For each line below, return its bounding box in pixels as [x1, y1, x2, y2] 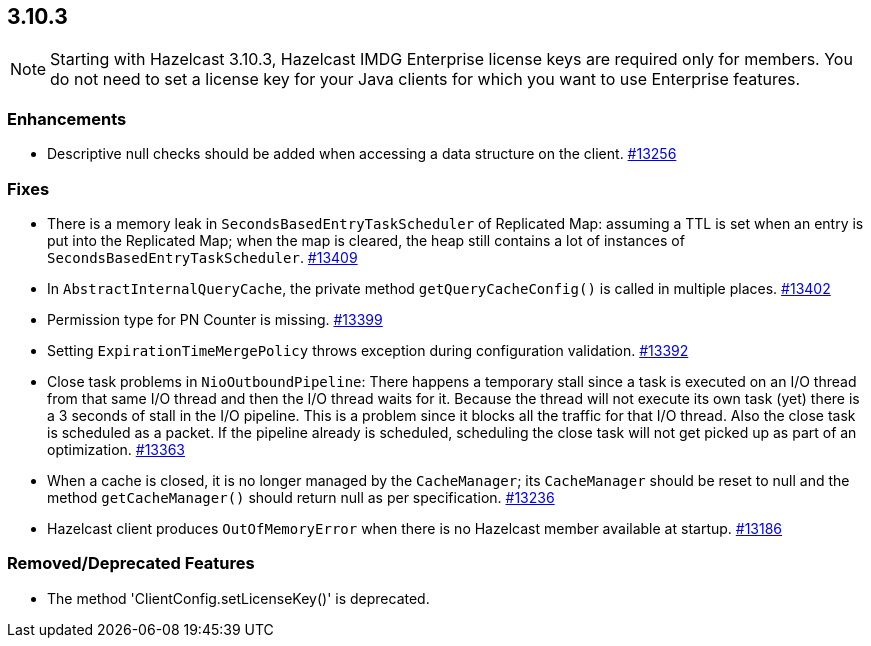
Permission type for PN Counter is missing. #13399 [47, 310, 383, 328]
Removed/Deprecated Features [7, 553, 255, 574]
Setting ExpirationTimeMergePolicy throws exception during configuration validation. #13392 [47, 341, 689, 359]
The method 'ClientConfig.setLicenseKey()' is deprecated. [47, 589, 430, 607]
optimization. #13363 [47, 440, 185, 458]
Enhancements [7, 108, 127, 129]
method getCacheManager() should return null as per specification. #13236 [47, 488, 555, 506]
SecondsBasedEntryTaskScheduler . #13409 [47, 248, 358, 266]
